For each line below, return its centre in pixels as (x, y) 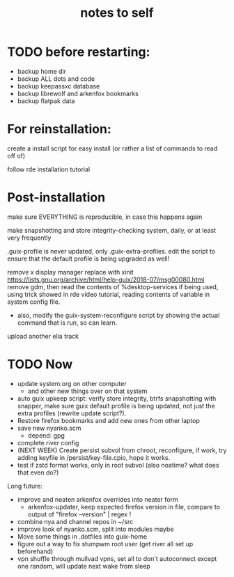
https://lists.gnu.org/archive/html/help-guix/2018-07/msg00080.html (106, 279)
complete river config (48, 443)
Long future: (25, 486)
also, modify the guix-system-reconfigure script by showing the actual (118, 315)
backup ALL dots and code (56, 79)
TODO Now (40, 364)
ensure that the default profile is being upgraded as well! (88, 259)
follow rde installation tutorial (49, 169)
